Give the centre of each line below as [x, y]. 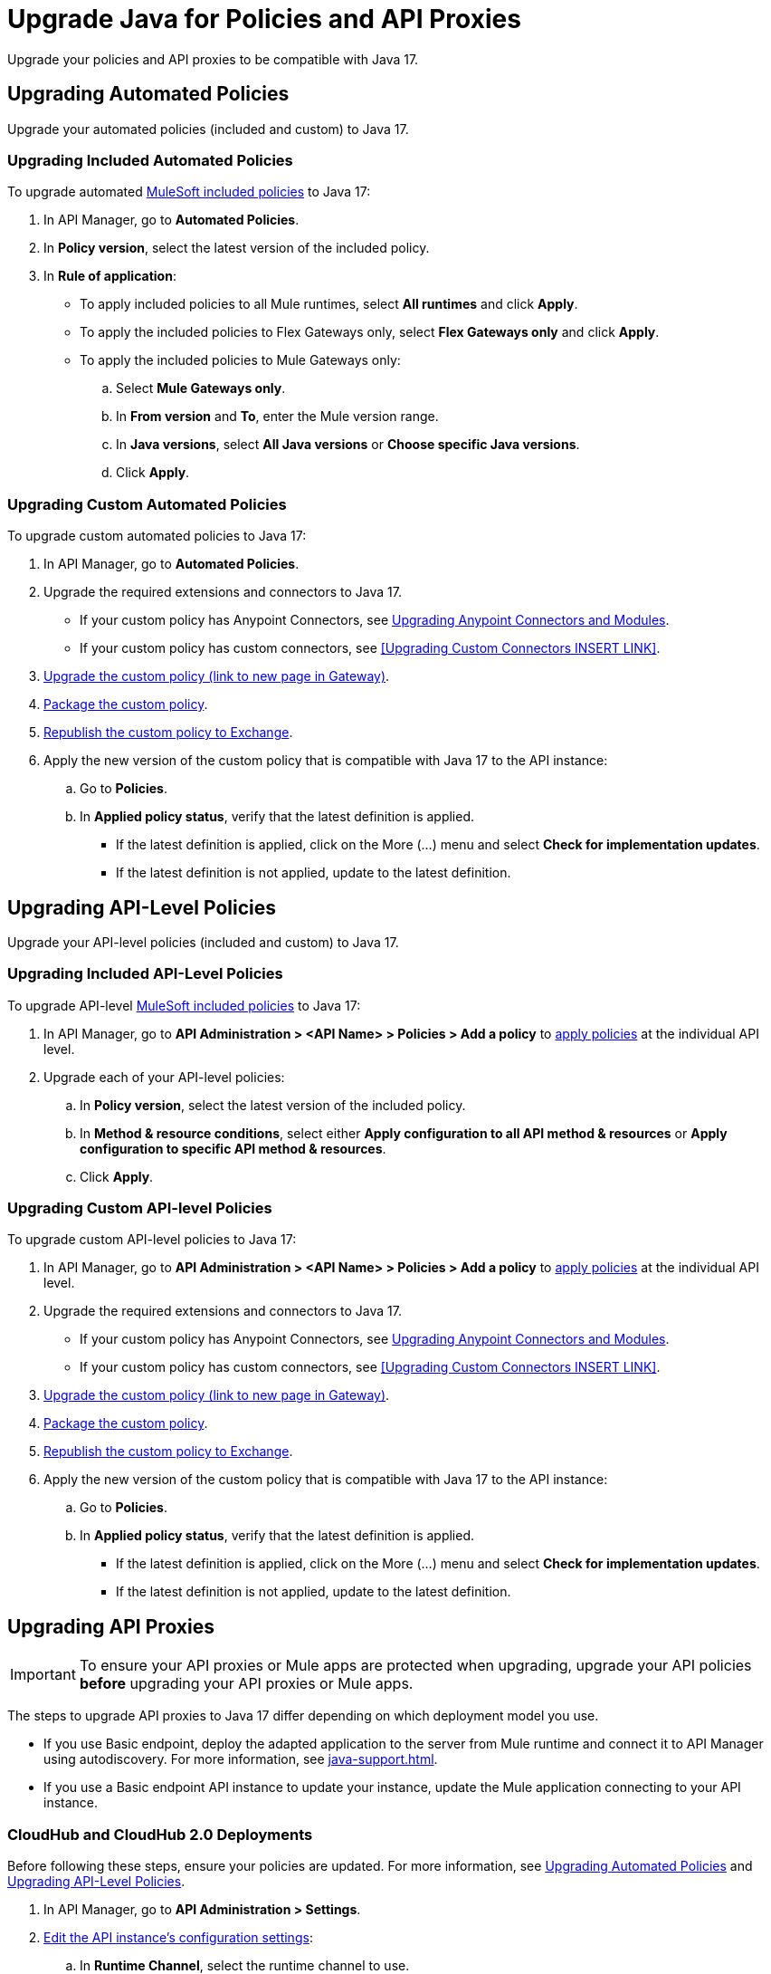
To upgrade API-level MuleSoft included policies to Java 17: [184, 1005]
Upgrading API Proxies [111, 1626]
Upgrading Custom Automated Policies [147, 504]
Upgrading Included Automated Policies [150, 160]
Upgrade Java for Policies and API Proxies [264, 19]
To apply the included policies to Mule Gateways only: [240, 360]
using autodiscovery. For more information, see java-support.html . [241, 1759]
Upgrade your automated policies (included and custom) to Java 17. [208, 129]
